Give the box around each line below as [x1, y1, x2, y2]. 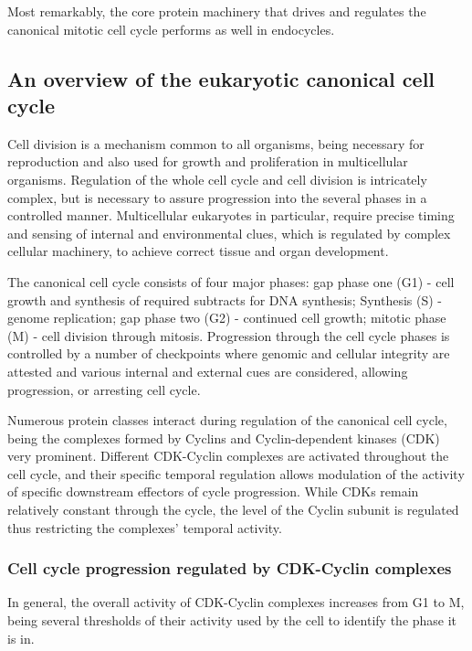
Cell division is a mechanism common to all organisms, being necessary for [7, 133, 425, 153]
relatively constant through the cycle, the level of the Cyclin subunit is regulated [7, 500, 459, 519]
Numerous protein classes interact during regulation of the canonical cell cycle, [7, 411, 447, 430]
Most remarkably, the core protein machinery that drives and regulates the [7, 2, 426, 20]
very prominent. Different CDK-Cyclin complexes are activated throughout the [7, 446, 449, 465]
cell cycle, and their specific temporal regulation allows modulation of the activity [7, 464, 465, 483]
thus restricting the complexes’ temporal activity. [7, 518, 282, 537]
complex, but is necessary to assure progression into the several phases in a [7, 187, 427, 207]
